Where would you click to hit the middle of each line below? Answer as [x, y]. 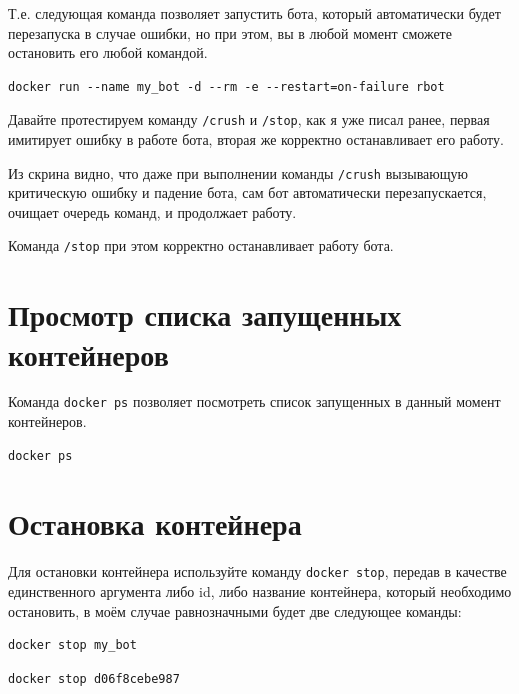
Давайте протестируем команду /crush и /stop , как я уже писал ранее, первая [249, 119]
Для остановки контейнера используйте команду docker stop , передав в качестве [257, 571]
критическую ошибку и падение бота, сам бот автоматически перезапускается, [247, 192]
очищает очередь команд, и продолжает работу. [152, 211]
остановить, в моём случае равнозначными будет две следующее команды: [235, 610]
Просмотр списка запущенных [205, 314]
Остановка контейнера [155, 523]
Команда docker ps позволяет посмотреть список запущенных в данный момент [254, 401]
